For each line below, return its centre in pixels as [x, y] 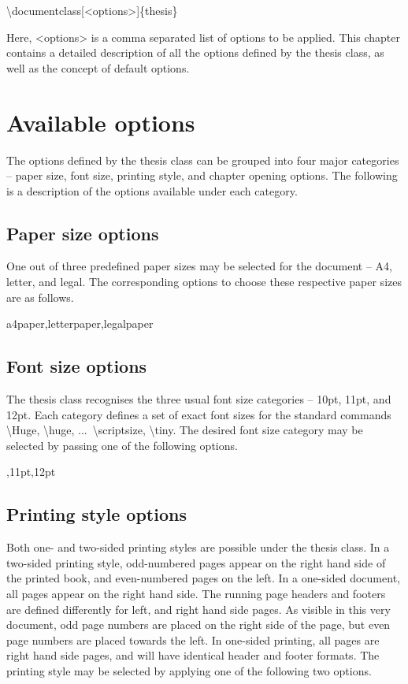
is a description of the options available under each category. [152, 190]
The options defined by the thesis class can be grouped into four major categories [203, 160]
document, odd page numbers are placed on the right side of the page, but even [198, 625]
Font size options [77, 366]
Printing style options [96, 514]
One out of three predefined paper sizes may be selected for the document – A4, [199, 266]
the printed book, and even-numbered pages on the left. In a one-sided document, [203, 578]
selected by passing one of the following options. [122, 445]
